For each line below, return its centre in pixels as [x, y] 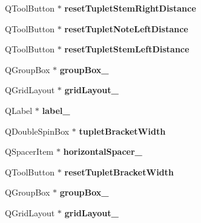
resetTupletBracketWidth [119, 172]
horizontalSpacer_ [103, 151]
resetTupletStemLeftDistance [127, 49]
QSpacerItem [29, 151]
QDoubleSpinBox [37, 131]
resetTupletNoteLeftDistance [126, 28]
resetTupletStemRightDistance [130, 8]
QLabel [19, 110]
